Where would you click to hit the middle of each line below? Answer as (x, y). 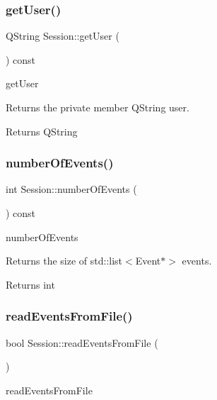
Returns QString (42, 131)
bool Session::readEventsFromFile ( (82, 342)
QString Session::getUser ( (63, 36)
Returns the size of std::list (64, 261)
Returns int (30, 284)
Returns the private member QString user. (98, 107)
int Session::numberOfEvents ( (71, 189)
